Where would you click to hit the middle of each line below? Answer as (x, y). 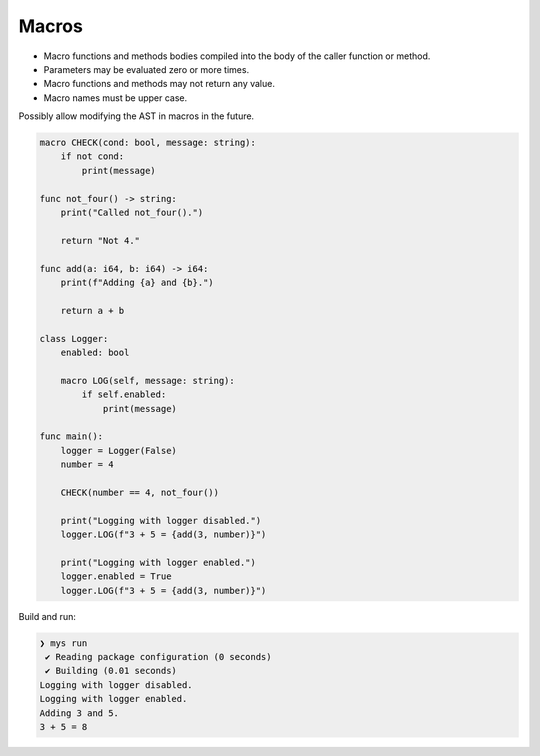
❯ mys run (63, 643)
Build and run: (47, 616)
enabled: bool (95, 352)
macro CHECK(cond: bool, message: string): (148, 143)
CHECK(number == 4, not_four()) (140, 492)
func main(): (71, 436)
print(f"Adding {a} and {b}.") (137, 282)
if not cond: (92, 156)
